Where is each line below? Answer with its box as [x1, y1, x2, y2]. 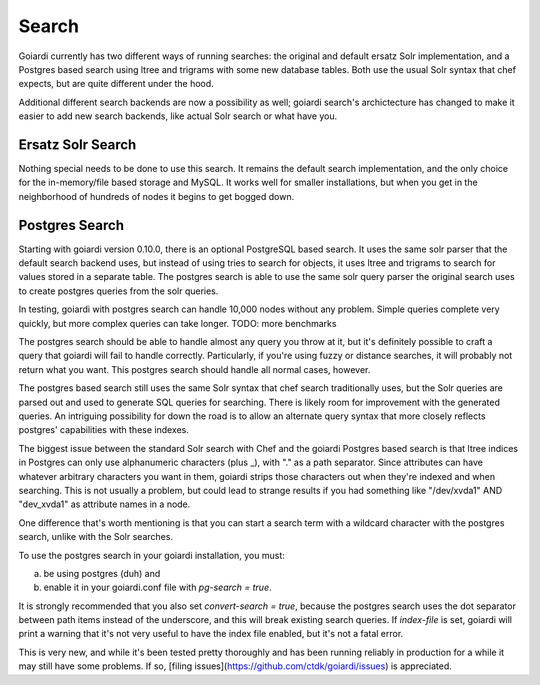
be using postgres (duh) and [43, 567, 161, 579]
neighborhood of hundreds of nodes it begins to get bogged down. [18, 190, 295, 202]
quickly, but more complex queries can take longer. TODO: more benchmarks [18, 317, 337, 329]
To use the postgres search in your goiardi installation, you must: [18, 549, 285, 561]
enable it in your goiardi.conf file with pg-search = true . [43, 581, 272, 594]
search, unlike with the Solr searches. [18, 531, 174, 543]
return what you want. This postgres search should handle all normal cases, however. [18, 363, 371, 375]
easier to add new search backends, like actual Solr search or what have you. [18, 110, 338, 122]
